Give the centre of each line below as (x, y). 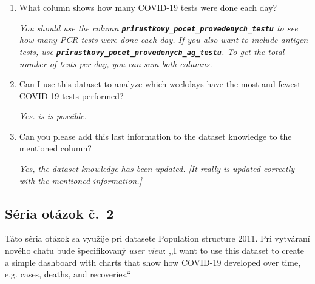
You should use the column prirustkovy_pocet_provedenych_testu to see (158, 28)
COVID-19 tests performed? (71, 95)
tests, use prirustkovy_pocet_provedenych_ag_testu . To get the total (152, 51)
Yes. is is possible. (53, 116)
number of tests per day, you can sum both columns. (116, 63)
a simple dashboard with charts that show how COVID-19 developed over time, (153, 262)
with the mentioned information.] (80, 180)
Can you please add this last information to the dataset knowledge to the (155, 136)
